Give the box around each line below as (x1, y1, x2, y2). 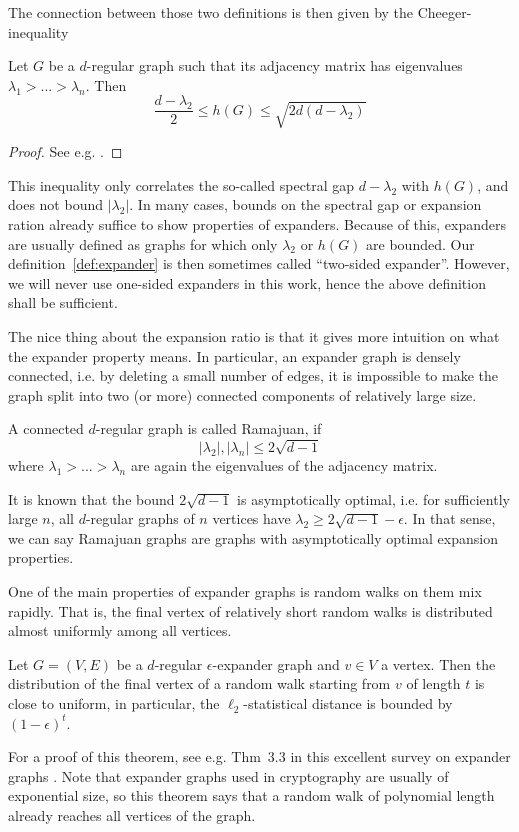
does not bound (8, 194, 103, 215)
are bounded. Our (366, 233, 475, 254)
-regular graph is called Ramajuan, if (95, 418, 322, 439)
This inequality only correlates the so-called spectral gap (8, 174, 355, 195)
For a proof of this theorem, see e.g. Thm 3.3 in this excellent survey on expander (8, 746, 511, 767)
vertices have (212, 508, 291, 529)
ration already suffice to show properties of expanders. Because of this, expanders (8, 214, 506, 235)
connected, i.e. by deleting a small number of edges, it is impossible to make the (8, 365, 498, 386)
